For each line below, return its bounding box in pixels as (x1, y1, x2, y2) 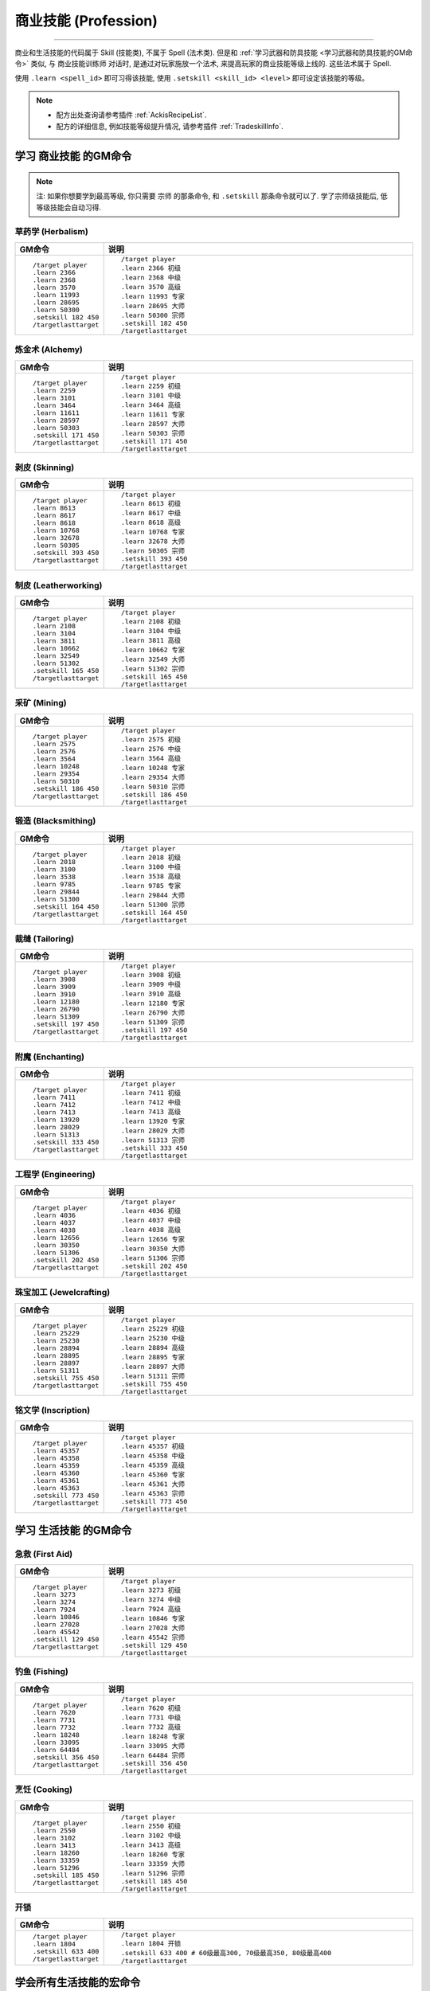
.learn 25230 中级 (120, 1334, 186, 1342)
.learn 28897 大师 (120, 1362, 186, 1371)
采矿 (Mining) (14, 698, 67, 709)
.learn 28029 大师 (120, 1127, 186, 1135)
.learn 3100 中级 (120, 863, 182, 871)
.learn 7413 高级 (120, 1108, 182, 1117)
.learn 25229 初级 (120, 1324, 186, 1333)
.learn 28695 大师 (120, 301, 186, 310)
